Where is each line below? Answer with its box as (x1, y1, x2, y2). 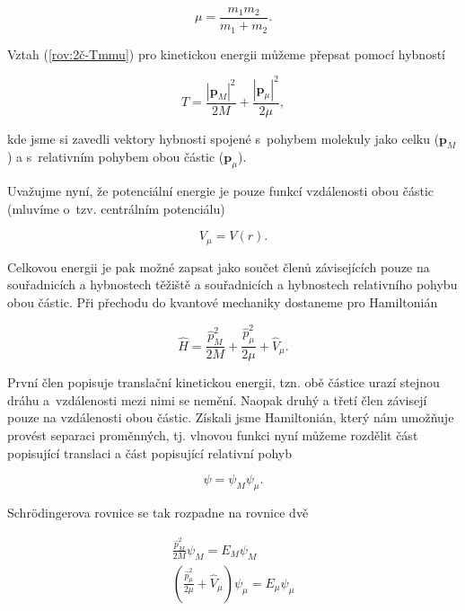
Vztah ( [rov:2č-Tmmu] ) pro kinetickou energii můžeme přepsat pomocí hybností (7, 44, 445, 63)
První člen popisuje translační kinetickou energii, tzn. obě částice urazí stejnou (7, 373, 440, 392)
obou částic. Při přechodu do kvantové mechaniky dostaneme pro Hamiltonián (7, 293, 438, 312)
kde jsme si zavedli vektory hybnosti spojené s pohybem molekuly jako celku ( (7, 128, 440, 147)
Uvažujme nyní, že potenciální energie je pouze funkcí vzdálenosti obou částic (7, 182, 434, 200)
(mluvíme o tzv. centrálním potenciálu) (7, 199, 225, 217)
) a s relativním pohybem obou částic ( (7, 147, 224, 166)
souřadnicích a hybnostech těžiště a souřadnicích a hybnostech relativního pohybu (7, 275, 458, 294)
